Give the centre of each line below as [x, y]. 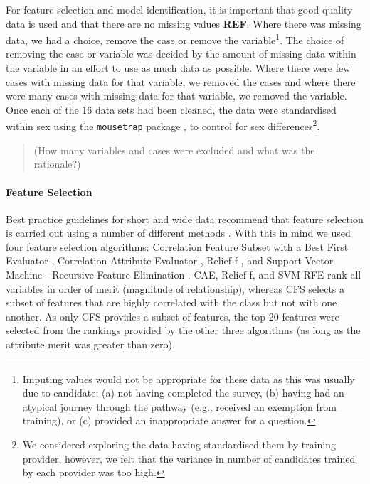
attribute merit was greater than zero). [90, 344]
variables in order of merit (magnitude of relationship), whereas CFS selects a [175, 288]
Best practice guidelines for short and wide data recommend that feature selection [185, 219]
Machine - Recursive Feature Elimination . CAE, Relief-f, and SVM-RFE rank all [184, 275]
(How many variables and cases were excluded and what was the [174, 150]
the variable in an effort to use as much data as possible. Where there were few [178, 68]
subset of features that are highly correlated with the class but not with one [171, 302]
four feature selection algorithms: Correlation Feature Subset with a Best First [177, 246]
